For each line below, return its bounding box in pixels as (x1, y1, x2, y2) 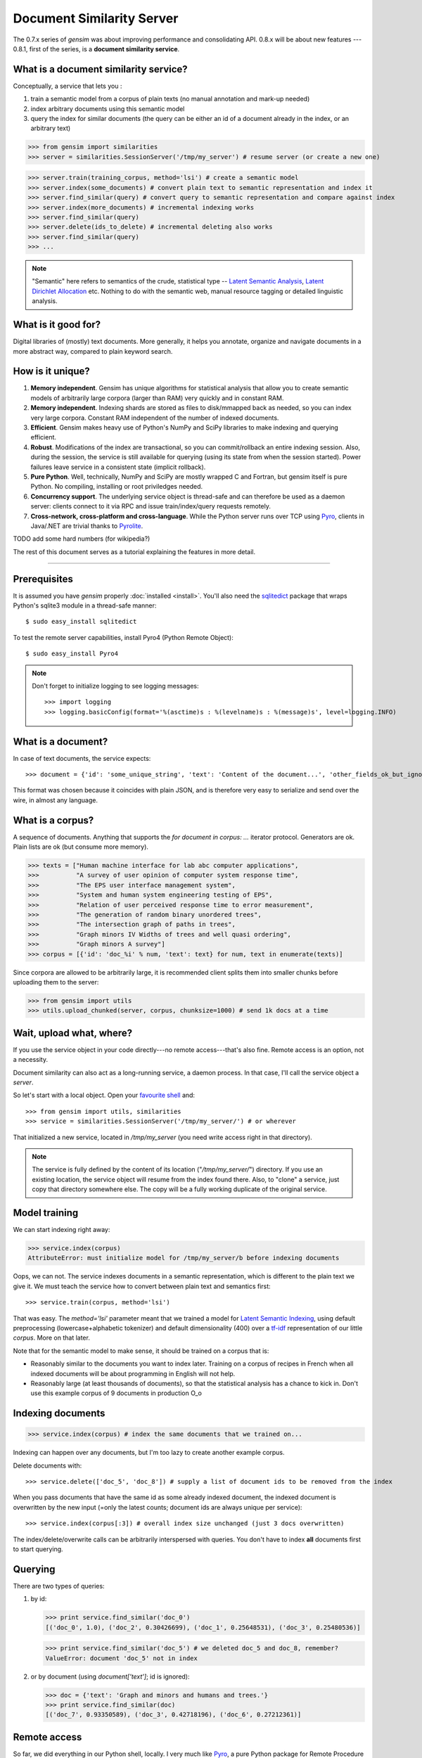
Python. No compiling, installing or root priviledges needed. (30, 482, 203, 491)
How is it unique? (13, 366, 91, 378)
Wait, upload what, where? (13, 1027, 133, 1039)
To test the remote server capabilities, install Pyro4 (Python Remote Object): (13, 633, 234, 641)
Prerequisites (13, 573, 73, 585)
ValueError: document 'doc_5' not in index (45, 1654, 198, 1662)
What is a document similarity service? (13, 63, 188, 75)
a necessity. (13, 1056, 49, 1064)
